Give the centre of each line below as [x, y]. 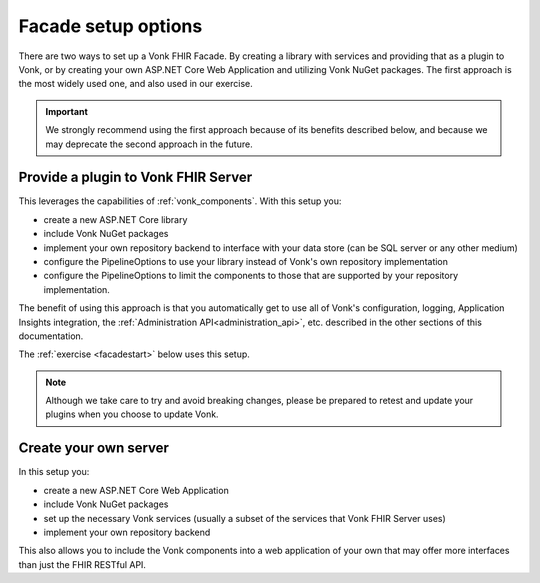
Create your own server [94, 448]
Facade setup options [110, 26]
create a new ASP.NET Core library [115, 219]
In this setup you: [54, 472]
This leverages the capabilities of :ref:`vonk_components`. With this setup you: [180, 201]
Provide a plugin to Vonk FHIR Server [135, 177]
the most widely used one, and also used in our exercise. [136, 84]
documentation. [51, 336]
